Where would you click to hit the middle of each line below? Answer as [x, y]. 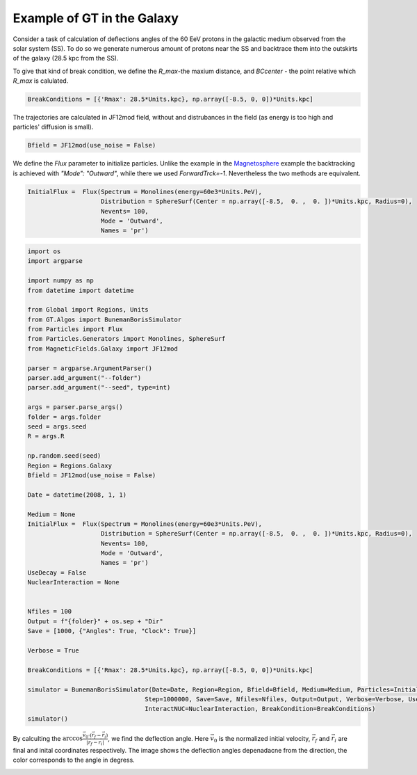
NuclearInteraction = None [73, 582]
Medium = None [51, 514]
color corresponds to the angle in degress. [74, 760]
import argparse [55, 261]
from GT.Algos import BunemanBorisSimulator [105, 319]
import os [44, 251]
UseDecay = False [57, 573]
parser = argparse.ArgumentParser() [90, 368]
